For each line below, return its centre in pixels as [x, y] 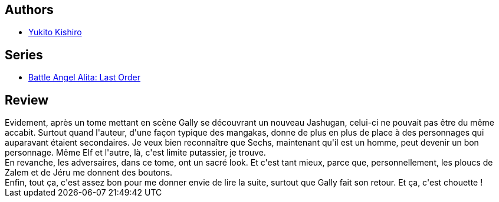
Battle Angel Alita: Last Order [85, 78]
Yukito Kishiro [55, 32]
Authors [29, 10]
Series [24, 55]
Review [27, 100]
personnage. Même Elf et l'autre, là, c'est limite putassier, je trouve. [135, 153]
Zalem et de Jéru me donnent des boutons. [89, 173]
